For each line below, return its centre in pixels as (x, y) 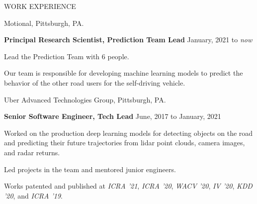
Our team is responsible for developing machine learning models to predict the (124, 73)
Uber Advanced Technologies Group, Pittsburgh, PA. (85, 99)
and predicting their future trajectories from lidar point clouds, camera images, (125, 143)
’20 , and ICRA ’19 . (33, 195)
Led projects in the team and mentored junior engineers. (90, 169)
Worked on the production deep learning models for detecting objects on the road (128, 133)
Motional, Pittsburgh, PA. (44, 23)
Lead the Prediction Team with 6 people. (67, 56)
